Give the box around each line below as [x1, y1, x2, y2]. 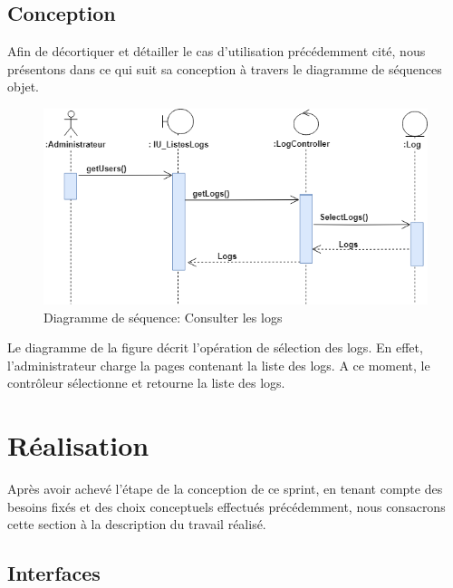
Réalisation [7, 427, 149, 464]
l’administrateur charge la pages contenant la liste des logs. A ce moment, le [7, 355, 430, 374]
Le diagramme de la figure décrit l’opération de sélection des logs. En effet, [7, 338, 423, 357]
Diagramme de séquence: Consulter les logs [43, 307, 283, 326]
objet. [7, 77, 40, 96]
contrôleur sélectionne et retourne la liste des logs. [7, 373, 285, 392]
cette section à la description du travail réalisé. [7, 515, 266, 534]
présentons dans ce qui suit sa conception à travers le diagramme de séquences [7, 59, 442, 78]
